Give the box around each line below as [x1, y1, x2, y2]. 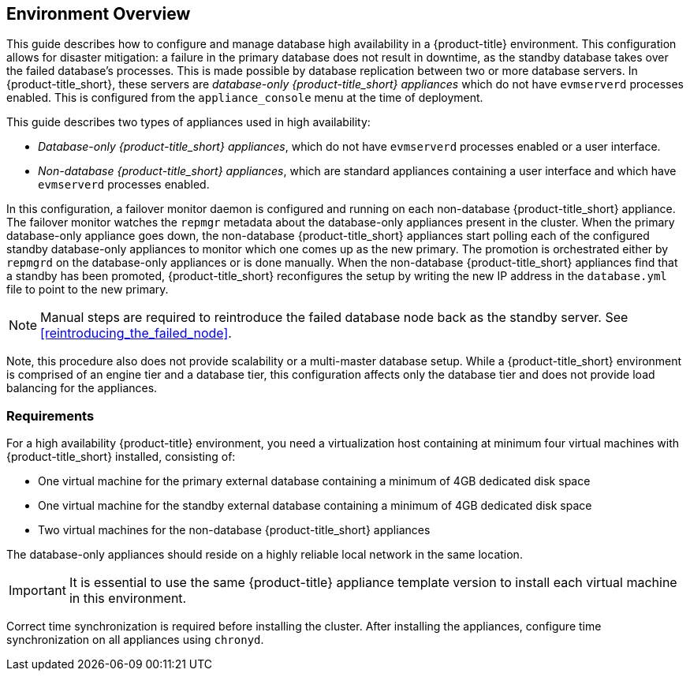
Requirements [6, 407, 95, 424]
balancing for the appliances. [6, 381, 158, 395]
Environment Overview [6, 4, 191, 24]
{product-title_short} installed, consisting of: [6, 450, 236, 464]
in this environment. [69, 590, 187, 607]
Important [9, 582, 66, 599]
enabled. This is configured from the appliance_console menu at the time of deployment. [6, 91, 483, 105]
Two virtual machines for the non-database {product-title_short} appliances [38, 523, 431, 537]
